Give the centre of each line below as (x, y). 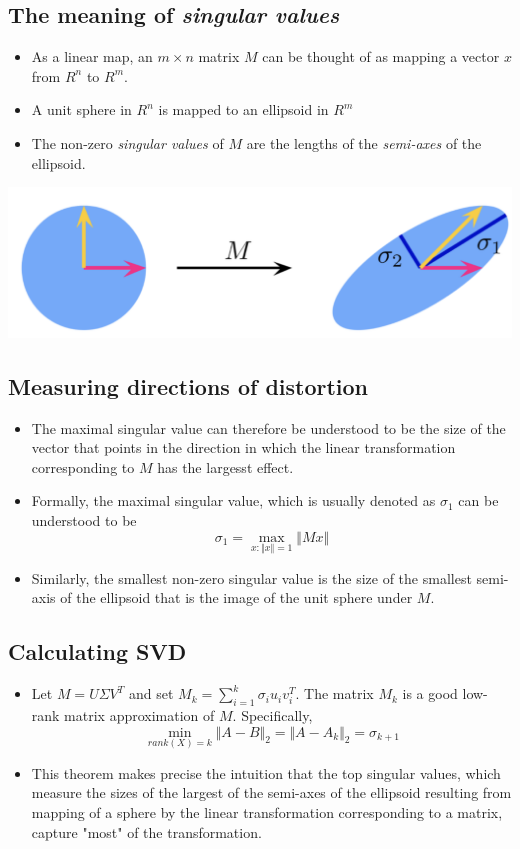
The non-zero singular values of (127, 142)
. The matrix (334, 693)
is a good (430, 693)
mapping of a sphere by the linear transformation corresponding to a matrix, (267, 811)
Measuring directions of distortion (188, 385)
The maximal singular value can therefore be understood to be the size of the (268, 427)
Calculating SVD (97, 651)
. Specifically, (272, 714)
